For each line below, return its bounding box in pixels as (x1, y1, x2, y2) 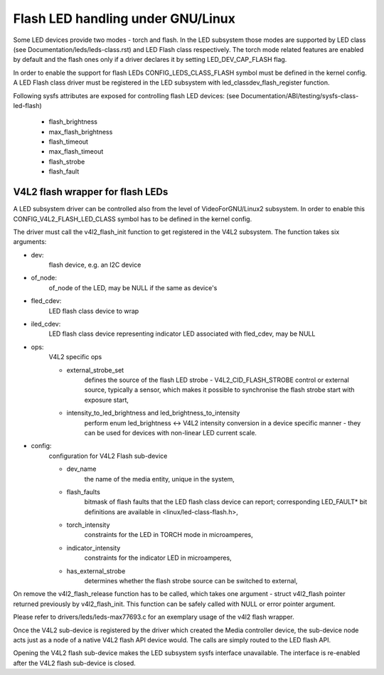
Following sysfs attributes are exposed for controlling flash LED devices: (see (13, 91, 240, 100)
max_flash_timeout (48, 147, 104, 156)
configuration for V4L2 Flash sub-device (48, 452, 168, 460)
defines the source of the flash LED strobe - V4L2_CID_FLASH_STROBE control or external (84, 376, 350, 384)
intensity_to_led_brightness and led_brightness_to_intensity (66, 409, 240, 418)
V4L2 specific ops (48, 353, 102, 361)
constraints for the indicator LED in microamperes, (84, 553, 232, 562)
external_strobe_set (66, 366, 124, 374)
